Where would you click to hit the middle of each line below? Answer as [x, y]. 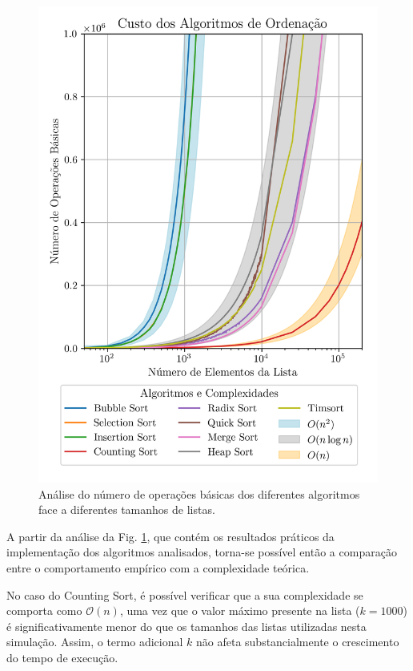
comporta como [44, 610]
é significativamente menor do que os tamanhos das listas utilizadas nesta [186, 626]
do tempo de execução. [62, 657]
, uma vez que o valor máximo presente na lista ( [240, 610]
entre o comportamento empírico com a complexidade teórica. [158, 567]
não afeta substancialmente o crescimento [297, 642]
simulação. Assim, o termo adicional [95, 642]
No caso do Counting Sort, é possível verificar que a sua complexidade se [185, 594]
